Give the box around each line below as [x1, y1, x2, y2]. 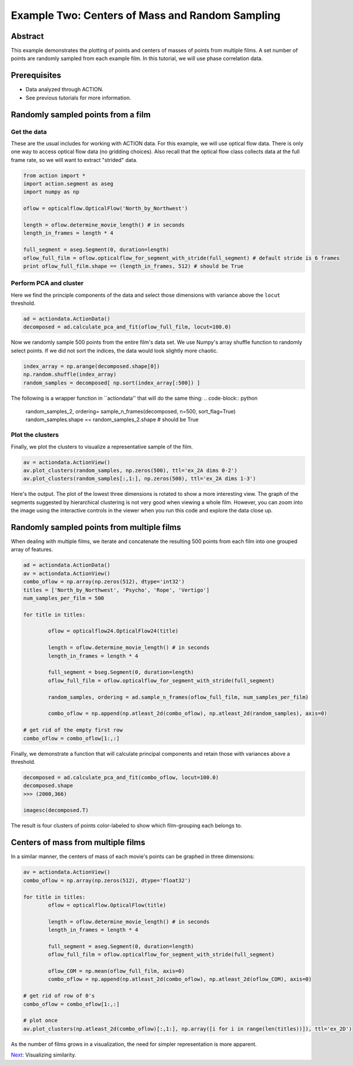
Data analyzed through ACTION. [25, 86, 104, 93]
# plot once [23, 1017, 58, 1024]
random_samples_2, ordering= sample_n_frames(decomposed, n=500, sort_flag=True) [25, 408, 236, 415]
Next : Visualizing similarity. [11, 1051, 76, 1058]
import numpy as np [23, 188, 79, 196]
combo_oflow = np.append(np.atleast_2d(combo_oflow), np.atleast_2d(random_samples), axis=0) [48, 710, 328, 717]
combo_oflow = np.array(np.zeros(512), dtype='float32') [23, 877, 191, 883]
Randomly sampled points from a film [11, 110, 151, 120]
